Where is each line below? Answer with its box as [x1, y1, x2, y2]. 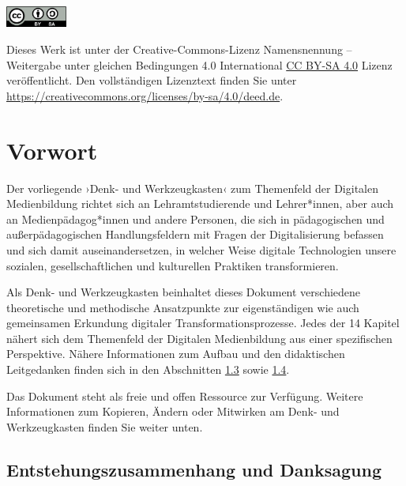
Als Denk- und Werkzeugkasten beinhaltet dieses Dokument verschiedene [6, 284, 361, 300]
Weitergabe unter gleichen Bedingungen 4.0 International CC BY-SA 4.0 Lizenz [6, 56, 393, 73]
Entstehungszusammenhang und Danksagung [6, 457, 382, 481]
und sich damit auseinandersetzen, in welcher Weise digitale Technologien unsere [6, 241, 397, 258]
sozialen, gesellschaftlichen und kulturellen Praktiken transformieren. [6, 257, 339, 273]
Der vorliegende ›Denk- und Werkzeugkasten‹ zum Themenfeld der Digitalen [6, 179, 378, 196]
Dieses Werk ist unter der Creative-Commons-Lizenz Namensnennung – [6, 41, 352, 58]
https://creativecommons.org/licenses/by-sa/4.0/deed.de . [6, 87, 284, 104]
